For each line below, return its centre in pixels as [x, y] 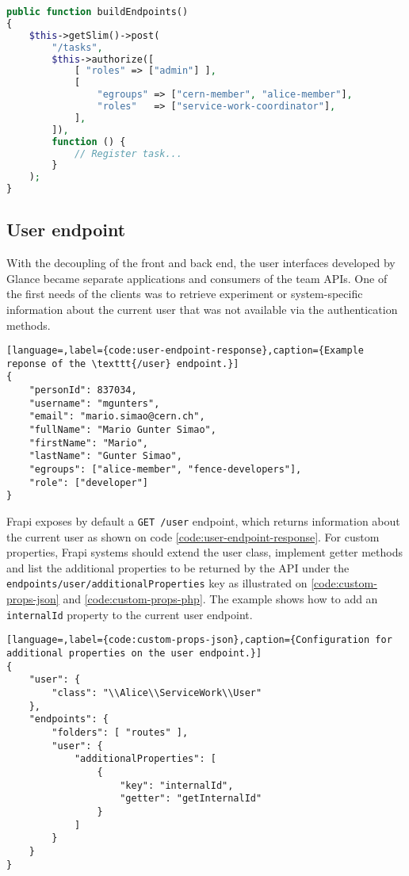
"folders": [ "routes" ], [120, 732]
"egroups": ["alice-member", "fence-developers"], [165, 470]
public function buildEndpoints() [97, 12]
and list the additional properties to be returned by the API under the [178, 567]
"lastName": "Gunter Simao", [105, 456]
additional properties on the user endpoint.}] [134, 654]
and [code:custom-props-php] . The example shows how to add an [220, 599]
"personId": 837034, [83, 390]
